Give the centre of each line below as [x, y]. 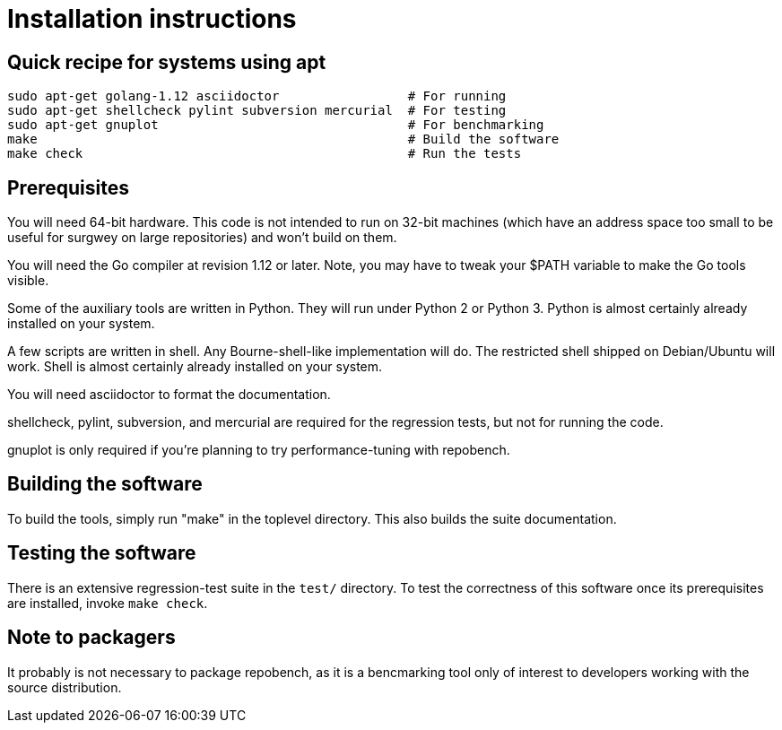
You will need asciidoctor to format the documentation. [169, 395]
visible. [28, 281]
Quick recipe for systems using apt [167, 62]
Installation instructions [152, 19]
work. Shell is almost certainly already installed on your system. [195, 367]
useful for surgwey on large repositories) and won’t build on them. [202, 238]
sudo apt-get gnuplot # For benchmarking [276, 125]
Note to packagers [91, 638]
